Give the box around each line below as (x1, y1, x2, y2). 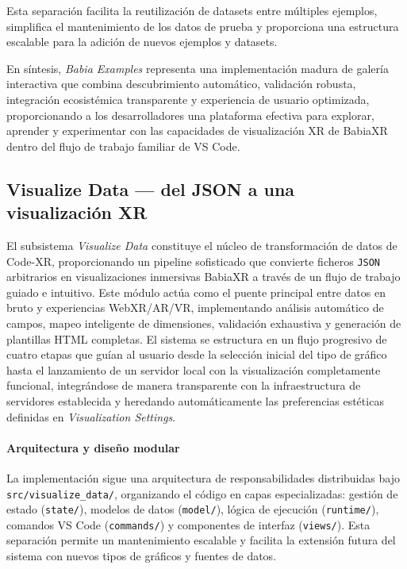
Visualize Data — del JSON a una (6, 176, 295, 201)
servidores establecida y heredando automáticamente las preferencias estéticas (6, 392, 384, 409)
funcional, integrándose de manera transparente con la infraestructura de (6, 377, 361, 394)
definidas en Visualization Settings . (6, 408, 176, 425)
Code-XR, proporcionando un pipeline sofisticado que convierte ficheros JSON (6, 252, 381, 269)
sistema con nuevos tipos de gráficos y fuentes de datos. (6, 548, 277, 564)
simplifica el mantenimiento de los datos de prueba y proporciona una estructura (6, 17, 399, 34)
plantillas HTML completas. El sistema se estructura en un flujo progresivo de (6, 330, 387, 347)
